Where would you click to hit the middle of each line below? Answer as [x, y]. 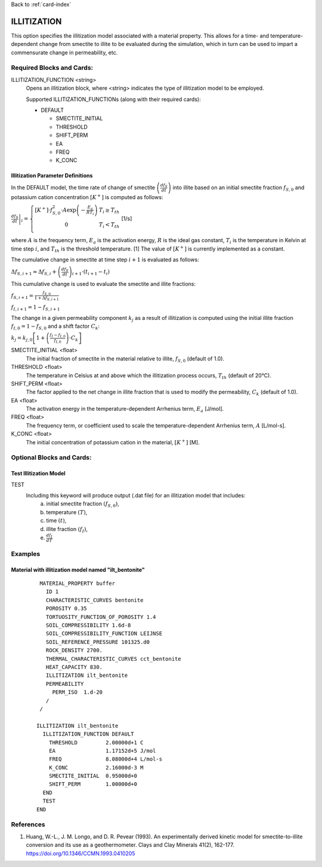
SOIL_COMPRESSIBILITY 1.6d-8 [88, 625]
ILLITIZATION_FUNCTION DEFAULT [88, 734]
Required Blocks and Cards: [52, 68]
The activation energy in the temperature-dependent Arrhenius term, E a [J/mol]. [125, 410]
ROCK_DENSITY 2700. [74, 651]
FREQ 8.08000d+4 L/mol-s [106, 759]
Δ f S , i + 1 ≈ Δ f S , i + [34, 272]
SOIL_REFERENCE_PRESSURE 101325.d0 [98, 642]
